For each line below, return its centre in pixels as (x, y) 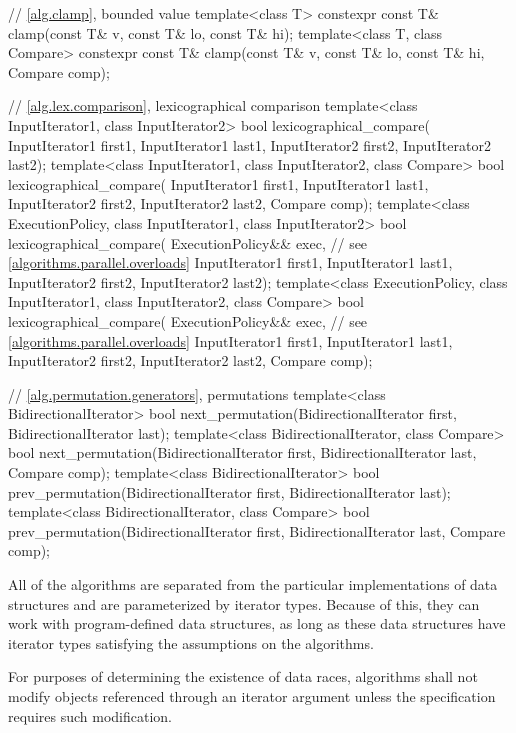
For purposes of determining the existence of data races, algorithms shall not (243, 676)
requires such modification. (90, 715)
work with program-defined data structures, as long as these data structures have (257, 623)
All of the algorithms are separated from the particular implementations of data (253, 584)
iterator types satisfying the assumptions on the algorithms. (191, 642)
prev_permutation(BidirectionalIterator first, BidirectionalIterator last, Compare (257, 530)
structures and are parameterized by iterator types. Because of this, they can (244, 603)
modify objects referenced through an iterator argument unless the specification (252, 696)
